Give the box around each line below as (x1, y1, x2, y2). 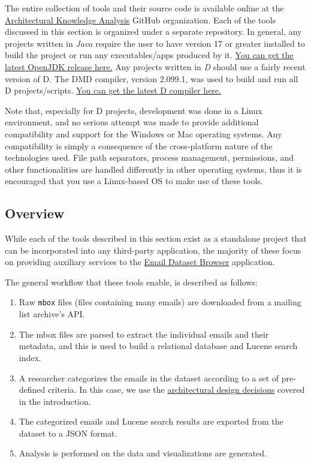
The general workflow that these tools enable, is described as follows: (5, 275, 258, 288)
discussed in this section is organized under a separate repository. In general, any (5, 25, 302, 38)
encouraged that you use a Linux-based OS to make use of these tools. (5, 175, 263, 187)
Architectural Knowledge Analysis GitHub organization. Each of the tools (5, 13, 276, 26)
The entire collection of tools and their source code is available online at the (5, 2, 284, 14)
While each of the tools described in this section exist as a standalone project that (5, 232, 307, 245)
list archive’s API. (19, 308, 85, 320)
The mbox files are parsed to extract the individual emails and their (19, 327, 269, 340)
